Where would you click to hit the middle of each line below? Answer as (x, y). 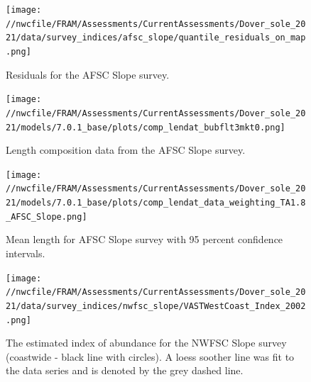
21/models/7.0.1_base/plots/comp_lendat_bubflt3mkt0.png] (146, 127)
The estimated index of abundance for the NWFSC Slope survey (146, 343)
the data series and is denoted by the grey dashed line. (125, 370)
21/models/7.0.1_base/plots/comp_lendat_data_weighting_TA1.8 (156, 203)
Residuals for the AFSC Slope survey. (88, 74)
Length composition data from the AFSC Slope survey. (126, 150)
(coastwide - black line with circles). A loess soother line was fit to (150, 356)
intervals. (26, 253)
